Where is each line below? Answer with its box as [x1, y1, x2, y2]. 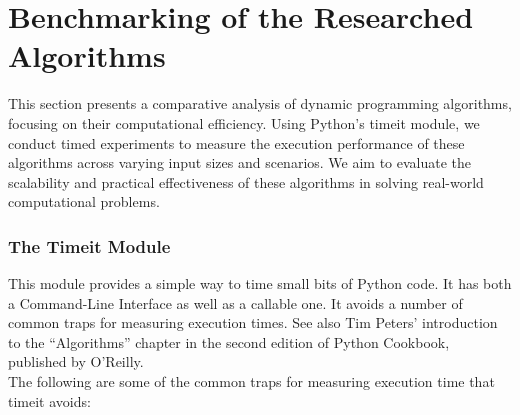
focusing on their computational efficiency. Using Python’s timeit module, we [8, 112, 480, 133]
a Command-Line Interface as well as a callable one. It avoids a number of [8, 292, 463, 313]
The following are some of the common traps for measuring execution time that [8, 371, 495, 392]
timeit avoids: [8, 390, 91, 411]
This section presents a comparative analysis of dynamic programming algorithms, [8, 93, 512, 114]
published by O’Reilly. [8, 351, 144, 372]
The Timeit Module [8, 233, 171, 258]
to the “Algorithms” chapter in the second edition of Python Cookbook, [8, 331, 450, 352]
